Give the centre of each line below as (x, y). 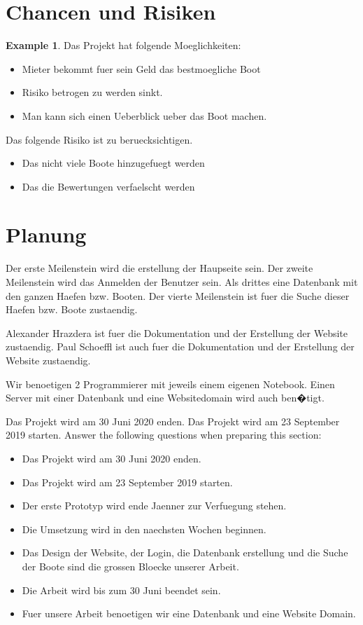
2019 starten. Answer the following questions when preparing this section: (164, 435)
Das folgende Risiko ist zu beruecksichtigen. (99, 139)
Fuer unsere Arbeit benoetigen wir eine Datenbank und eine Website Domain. (189, 613)
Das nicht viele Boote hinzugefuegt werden (113, 163)
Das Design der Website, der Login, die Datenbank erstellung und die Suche (185, 552)
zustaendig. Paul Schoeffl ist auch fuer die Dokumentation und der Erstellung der (180, 346)
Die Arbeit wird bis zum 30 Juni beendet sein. (121, 590)
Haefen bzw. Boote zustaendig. (72, 309)
